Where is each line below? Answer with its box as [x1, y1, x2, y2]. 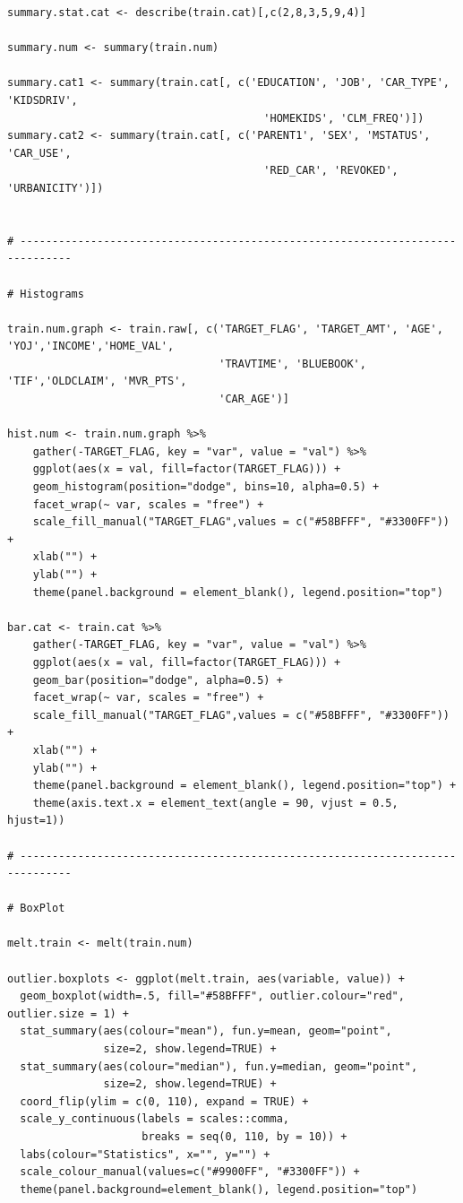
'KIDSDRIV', [7, 93, 78, 107]
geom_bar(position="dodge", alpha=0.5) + [32, 673, 283, 687]
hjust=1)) [7, 814, 65, 827]
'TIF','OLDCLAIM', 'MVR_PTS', [7, 375, 187, 388]
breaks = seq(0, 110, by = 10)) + [141, 1130, 347, 1143]
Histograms [20, 287, 84, 300]
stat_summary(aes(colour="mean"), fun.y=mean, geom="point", [20, 1025, 392, 1038]
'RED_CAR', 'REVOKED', [263, 164, 399, 177]
